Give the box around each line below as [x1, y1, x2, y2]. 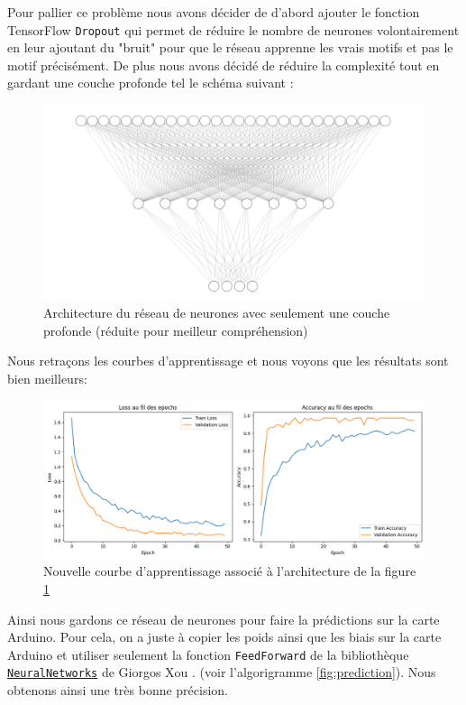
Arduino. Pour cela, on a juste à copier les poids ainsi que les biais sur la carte [7, 627, 442, 646]
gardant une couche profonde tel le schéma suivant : [7, 73, 294, 92]
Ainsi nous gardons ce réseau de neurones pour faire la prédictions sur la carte [7, 609, 440, 628]
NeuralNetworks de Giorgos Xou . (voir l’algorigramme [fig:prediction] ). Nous [7, 663, 436, 682]
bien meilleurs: [7, 369, 87, 388]
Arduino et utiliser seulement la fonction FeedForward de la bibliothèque [7, 645, 409, 663]
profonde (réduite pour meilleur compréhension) [43, 320, 308, 339]
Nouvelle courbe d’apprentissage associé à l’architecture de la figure [43, 561, 416, 580]
